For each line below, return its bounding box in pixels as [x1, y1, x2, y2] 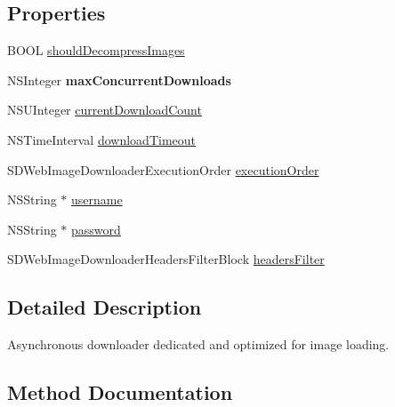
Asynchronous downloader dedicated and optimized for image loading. [7, 335, 390, 354]
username [71, 190, 123, 209]
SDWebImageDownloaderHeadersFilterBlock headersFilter [7, 250, 325, 268]
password [71, 219, 121, 238]
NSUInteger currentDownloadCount [7, 100, 202, 119]
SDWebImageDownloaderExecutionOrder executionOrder [7, 160, 319, 179]
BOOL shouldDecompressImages [7, 41, 185, 60]
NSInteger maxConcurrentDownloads [7, 70, 231, 89]
